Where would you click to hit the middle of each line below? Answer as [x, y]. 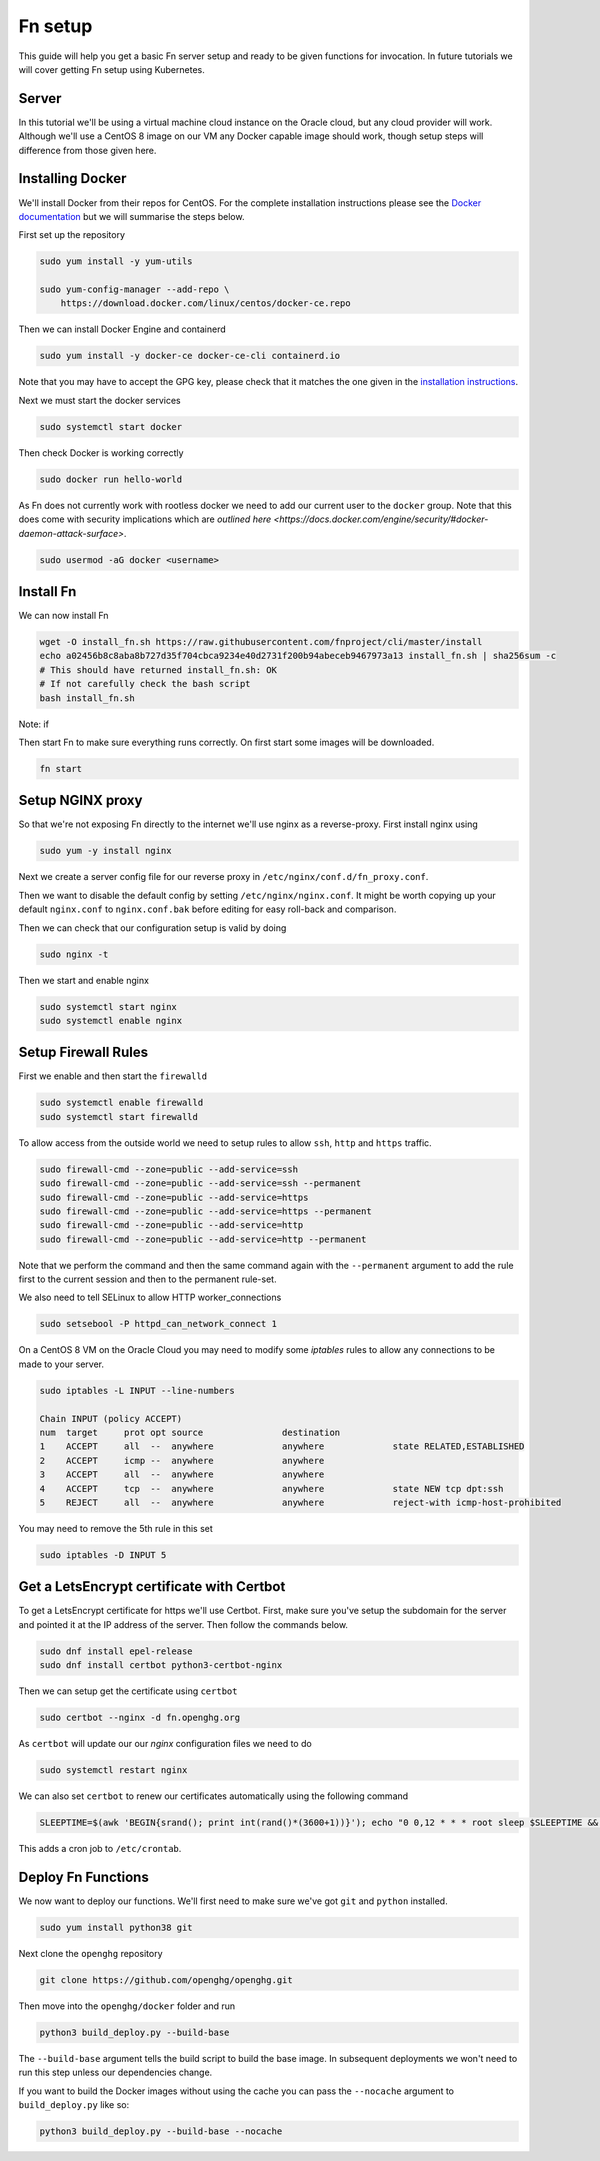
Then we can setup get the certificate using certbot [128, 1691]
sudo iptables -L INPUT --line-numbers [137, 1390]
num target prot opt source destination [190, 1432]
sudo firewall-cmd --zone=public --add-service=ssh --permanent [200, 1183]
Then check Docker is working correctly [101, 452]
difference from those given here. [87, 150]
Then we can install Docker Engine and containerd [122, 329]
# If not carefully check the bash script [145, 684]
